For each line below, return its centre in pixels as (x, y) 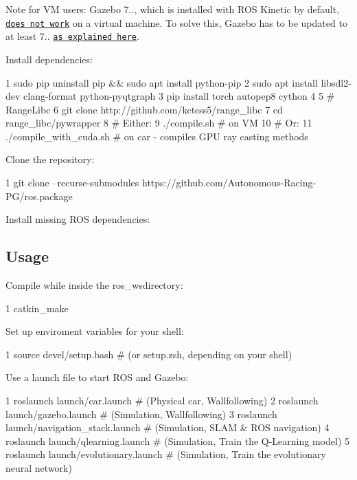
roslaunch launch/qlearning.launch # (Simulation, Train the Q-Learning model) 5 (178, 440)
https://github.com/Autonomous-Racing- (229, 183)
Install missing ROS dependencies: (78, 219)
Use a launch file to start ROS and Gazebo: (97, 377)
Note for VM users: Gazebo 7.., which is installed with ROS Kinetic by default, (173, 9)
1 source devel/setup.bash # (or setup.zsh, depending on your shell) (149, 354)
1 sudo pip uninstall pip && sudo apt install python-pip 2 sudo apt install (162, 82)
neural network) (39, 467)
